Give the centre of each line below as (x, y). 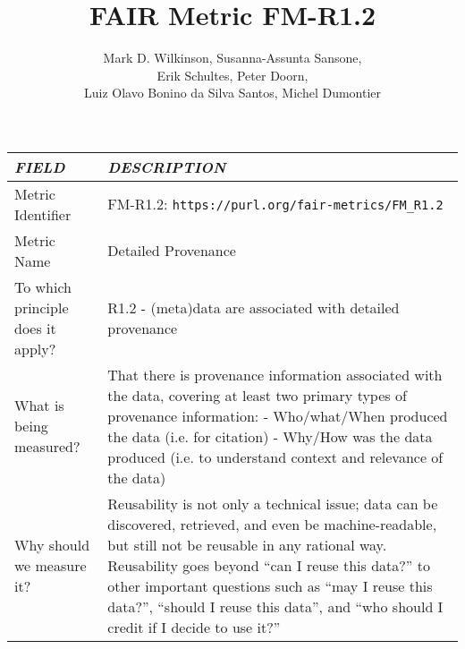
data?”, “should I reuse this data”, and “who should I (275, 606)
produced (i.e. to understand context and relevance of (275, 457)
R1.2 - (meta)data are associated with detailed (254, 307)
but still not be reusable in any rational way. (247, 544)
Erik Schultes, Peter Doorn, (232, 75)
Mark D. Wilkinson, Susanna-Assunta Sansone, (232, 58)
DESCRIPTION (167, 167)
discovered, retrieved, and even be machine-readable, (272, 524)
